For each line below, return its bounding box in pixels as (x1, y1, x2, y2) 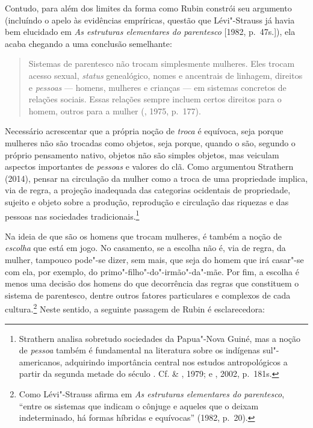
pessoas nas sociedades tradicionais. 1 (5, 208, 140, 222)
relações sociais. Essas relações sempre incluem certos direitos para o (28, 93, 282, 105)
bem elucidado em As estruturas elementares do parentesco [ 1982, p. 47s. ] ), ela (5, 25, 296, 38)
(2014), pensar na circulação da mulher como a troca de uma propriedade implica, (5, 172, 308, 184)
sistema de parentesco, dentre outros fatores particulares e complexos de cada (5, 288, 291, 301)
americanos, (19, 355, 63, 368)
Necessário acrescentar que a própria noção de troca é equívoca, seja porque (5, 125, 284, 137)
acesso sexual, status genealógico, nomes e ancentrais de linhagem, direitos (28, 69, 303, 81)
